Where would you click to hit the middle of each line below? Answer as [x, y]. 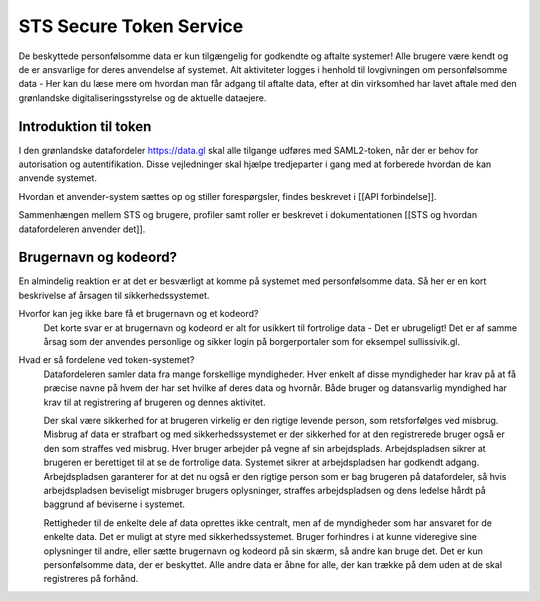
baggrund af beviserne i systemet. [114, 504]
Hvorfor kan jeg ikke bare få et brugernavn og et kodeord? [138, 314]
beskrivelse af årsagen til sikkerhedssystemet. [114, 295]
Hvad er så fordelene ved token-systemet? [106, 360]
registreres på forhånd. [91, 579]
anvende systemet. [57, 178]
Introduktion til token [85, 126]
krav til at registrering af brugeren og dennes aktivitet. [154, 402]
